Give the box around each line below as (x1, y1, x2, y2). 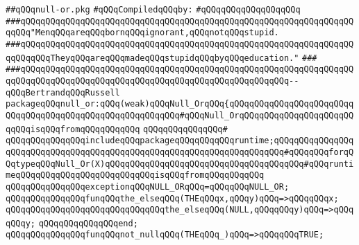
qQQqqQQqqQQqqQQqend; (38, 218, 138, 228)
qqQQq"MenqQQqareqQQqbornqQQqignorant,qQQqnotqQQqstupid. (6, 28, 279, 38)
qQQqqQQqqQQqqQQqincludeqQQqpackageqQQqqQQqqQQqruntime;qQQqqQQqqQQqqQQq (6, 136, 354, 146)
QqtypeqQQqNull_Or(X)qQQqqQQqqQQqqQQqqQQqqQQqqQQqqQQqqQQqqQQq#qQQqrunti (6, 158, 354, 169)
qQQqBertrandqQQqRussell (6, 87, 120, 98)
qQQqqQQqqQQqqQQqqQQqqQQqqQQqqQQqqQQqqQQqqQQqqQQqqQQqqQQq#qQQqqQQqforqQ (6, 147, 354, 157)
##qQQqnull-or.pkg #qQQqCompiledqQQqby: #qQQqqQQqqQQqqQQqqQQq (6, 5, 301, 15)
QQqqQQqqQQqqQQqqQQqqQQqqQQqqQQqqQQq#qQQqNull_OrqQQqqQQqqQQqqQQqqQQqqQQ (6, 110, 354, 120)
